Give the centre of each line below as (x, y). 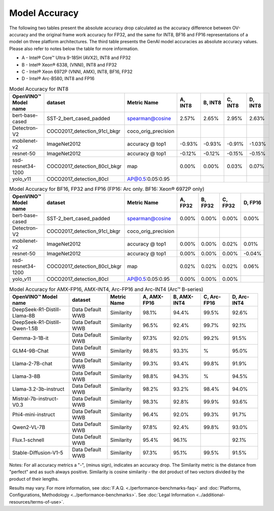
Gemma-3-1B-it (30, 338)
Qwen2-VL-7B (29, 427)
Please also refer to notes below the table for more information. (74, 48)
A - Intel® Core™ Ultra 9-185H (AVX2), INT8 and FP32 (76, 58)
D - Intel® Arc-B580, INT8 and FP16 (58, 79)
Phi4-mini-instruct (34, 414)
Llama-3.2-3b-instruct (38, 389)
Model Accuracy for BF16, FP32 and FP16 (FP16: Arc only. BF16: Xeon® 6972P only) (107, 189)
